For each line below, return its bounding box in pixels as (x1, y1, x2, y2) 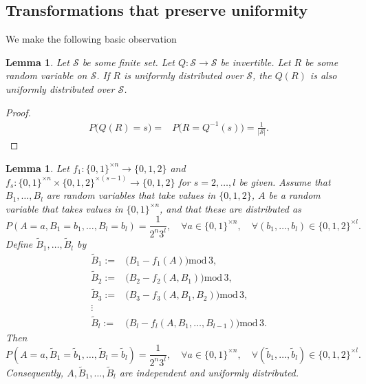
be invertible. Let (220, 54, 291, 69)
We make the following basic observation (6, 32, 177, 46)
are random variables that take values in (46, 188, 216, 202)
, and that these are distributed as (160, 201, 301, 215)
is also (310, 68, 337, 83)
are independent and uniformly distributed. (119, 365, 299, 379)
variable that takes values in (6, 201, 123, 215)
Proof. (6, 105, 31, 119)
